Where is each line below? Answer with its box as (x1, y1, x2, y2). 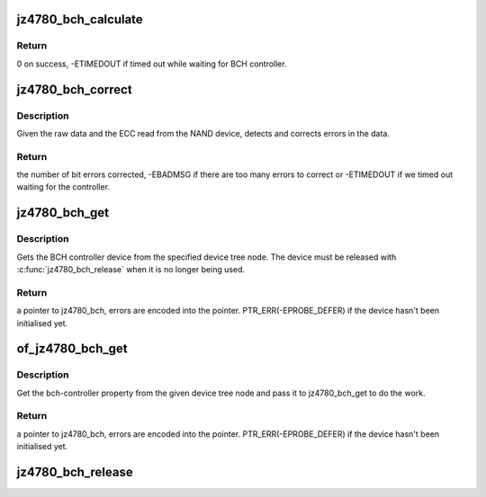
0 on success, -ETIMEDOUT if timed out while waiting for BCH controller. (16, 58, 287, 69)
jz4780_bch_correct (16, 82, 132, 97)
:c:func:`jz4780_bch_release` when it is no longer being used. (16, 264, 246, 274)
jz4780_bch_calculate (16, 12, 143, 27)
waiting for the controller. (16, 182, 110, 192)
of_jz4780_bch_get (16, 342, 128, 357)
